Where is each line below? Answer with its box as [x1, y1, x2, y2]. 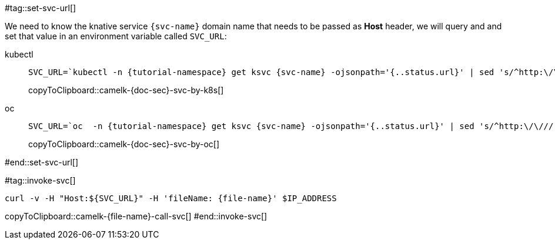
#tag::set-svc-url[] [5, 3, 76, 13]
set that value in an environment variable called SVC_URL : [5, 31, 227, 41]
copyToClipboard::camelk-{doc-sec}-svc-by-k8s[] [28, 85, 224, 95]
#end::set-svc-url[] [5, 157, 79, 167]
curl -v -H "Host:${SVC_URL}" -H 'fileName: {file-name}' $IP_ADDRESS [5, 194, 337, 203]
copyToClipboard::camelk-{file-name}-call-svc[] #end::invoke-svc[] [5, 211, 268, 221]
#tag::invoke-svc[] [5, 175, 76, 185]
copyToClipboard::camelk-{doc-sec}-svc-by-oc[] [28, 139, 220, 149]
